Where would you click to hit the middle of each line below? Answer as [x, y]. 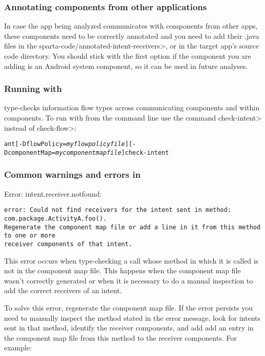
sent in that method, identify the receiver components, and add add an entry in [129, 328]
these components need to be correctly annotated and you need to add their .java [132, 35]
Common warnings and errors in [72, 174]
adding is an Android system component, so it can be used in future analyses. [126, 66]
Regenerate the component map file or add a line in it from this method [132, 227]
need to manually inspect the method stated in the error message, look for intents [132, 317]
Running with [33, 89]
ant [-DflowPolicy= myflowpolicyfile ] [67, 144]
